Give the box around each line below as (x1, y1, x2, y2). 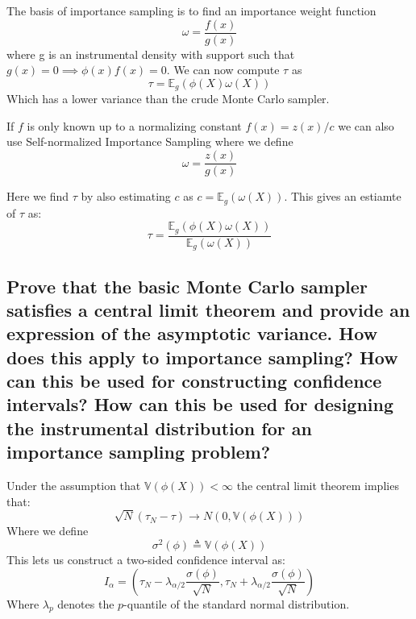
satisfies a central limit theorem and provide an (6, 297, 410, 322)
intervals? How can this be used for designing (6, 392, 394, 417)
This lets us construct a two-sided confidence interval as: (6, 551, 285, 568)
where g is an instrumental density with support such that (6, 45, 295, 62)
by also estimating (81, 188, 171, 205)
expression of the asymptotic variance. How (6, 321, 378, 346)
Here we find (6, 188, 69, 205)
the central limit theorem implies (236, 477, 399, 494)
